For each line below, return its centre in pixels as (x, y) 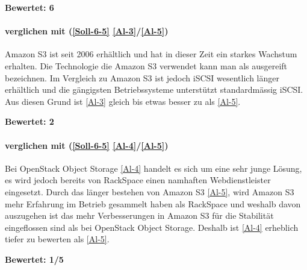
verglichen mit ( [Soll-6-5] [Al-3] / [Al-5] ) (87, 31)
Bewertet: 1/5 (34, 259)
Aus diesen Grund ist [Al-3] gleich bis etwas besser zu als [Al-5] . (123, 101)
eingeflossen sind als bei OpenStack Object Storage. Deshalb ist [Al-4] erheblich (152, 227)
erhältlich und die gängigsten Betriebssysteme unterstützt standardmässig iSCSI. (154, 89)
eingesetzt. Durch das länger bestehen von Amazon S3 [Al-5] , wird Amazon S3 (150, 191)
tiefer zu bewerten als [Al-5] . (57, 239)
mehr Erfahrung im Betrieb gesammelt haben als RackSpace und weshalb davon (153, 203)
